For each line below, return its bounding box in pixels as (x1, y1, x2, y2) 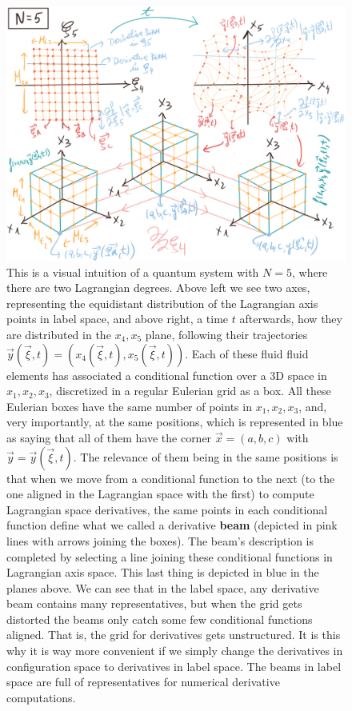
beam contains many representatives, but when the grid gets (6, 595, 302, 612)
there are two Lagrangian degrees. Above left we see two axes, (6, 279, 310, 296)
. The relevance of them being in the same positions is (73, 448, 338, 465)
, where (291, 263, 328, 280)
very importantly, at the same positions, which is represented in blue (6, 413, 343, 430)
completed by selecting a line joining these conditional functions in (6, 548, 333, 565)
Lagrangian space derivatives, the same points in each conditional (6, 501, 328, 517)
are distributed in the (6, 326, 111, 342)
